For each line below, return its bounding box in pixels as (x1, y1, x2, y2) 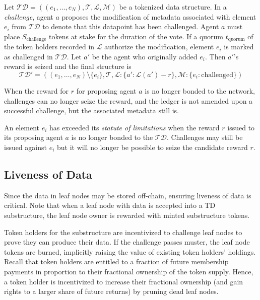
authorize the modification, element (104, 41, 214, 52)
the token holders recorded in (4, 41, 95, 52)
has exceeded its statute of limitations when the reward (49, 122, 220, 132)
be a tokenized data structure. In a (119, 2, 227, 12)
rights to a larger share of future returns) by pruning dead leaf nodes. (4, 286, 219, 296)
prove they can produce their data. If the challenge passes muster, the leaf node (4, 237, 250, 247)
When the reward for (4, 86, 69, 96)
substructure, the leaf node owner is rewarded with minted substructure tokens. (4, 209, 250, 220)
